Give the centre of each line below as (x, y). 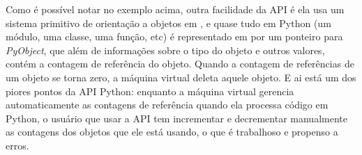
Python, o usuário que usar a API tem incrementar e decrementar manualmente (176, 118)
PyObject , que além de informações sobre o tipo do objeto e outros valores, (165, 50)
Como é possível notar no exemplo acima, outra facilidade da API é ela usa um (175, 9)
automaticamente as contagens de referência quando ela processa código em (167, 105)
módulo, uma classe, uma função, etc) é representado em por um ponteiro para (174, 36)
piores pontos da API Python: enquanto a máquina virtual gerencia (150, 91)
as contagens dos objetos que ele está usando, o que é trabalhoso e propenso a (172, 132)
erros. (17, 145)
